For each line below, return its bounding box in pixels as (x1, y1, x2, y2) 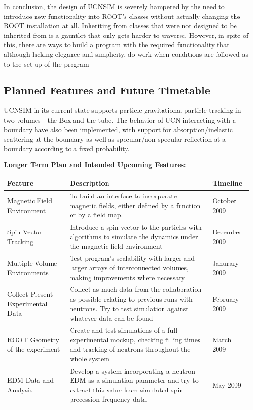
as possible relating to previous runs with (70, 293, 193, 303)
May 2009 (212, 380, 241, 390)
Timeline (212, 178, 243, 188)
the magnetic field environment (70, 241, 163, 251)
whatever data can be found (70, 313, 153, 323)
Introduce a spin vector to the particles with (70, 222, 202, 232)
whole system (70, 353, 109, 363)
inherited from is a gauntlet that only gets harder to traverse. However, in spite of (4, 30, 249, 40)
